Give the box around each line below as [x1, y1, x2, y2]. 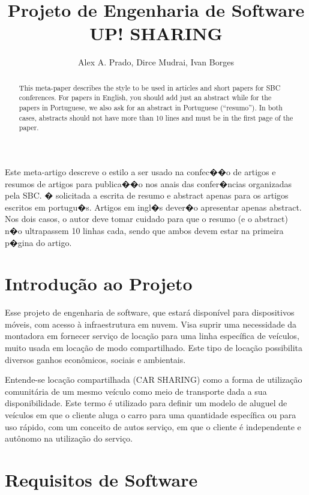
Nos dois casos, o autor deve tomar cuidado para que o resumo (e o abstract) [5, 212, 288, 225]
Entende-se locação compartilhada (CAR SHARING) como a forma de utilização [5, 373, 302, 386]
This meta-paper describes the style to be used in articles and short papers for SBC [19, 82, 281, 92]
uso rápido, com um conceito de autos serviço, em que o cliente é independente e [5, 420, 301, 433]
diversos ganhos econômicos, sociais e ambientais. [5, 353, 186, 365]
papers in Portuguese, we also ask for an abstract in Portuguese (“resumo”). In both [19, 103, 283, 113]
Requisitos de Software [5, 467, 198, 491]
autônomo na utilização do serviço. [5, 432, 133, 445]
